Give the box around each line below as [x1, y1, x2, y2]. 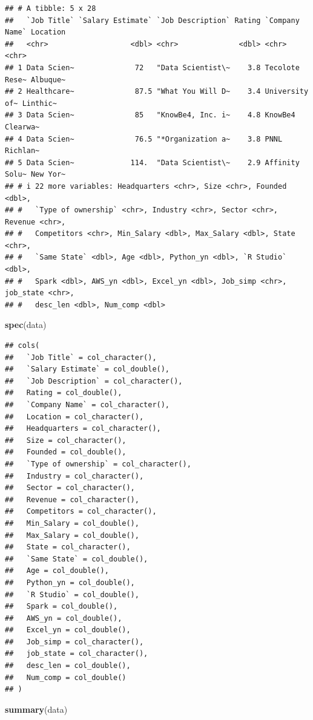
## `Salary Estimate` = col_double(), [5, 365, 170, 374]
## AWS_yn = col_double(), [5, 614, 122, 623]
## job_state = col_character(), [5, 649, 148, 658]
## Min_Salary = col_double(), [5, 519, 139, 528]
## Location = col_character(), [5, 412, 144, 421]
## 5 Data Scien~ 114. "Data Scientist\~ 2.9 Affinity [5, 158, 300, 167]
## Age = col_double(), [5, 566, 109, 575]
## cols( [5, 341, 40, 350]
